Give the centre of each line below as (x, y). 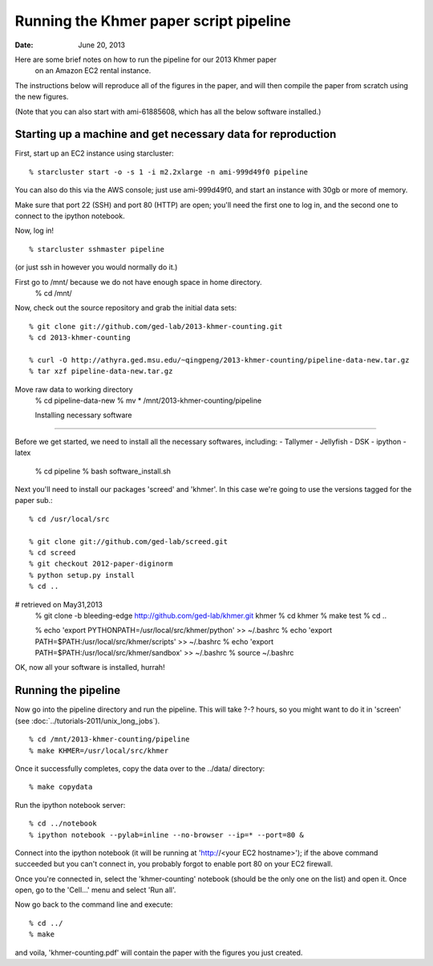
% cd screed (53, 552)
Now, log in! (34, 231)
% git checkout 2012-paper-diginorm (101, 564)
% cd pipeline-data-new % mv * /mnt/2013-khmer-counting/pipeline (148, 400)
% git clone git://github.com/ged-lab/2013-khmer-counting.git (156, 326)
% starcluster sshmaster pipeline (97, 249)
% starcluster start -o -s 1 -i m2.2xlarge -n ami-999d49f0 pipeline (169, 172)
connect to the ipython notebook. (70, 216)
